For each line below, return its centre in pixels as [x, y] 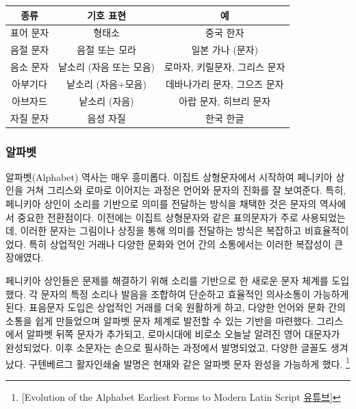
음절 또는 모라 [106, 50]
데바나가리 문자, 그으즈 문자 [225, 83]
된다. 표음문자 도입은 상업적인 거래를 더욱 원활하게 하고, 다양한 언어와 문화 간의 [176, 307]
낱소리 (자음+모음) [106, 83]
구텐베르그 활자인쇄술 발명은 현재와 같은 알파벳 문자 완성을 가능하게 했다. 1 [189, 362]
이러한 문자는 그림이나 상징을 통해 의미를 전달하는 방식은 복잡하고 [161, 231]
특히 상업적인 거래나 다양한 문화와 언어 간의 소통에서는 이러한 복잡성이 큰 [186, 244]
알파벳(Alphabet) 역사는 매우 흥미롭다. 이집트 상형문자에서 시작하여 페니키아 [169, 176]
